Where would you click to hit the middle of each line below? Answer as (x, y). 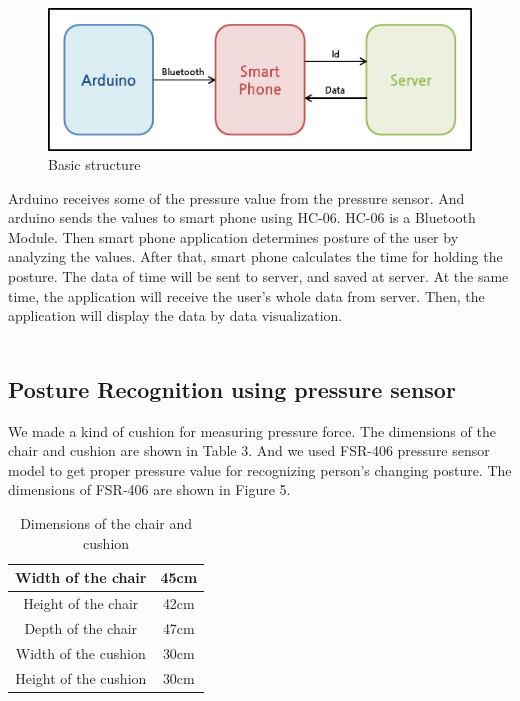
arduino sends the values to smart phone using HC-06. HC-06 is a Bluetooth (242, 217)
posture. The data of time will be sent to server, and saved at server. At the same (258, 276)
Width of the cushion (80, 652)
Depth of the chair (81, 627)
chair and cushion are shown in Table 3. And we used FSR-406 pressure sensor (249, 450)
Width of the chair (81, 577)
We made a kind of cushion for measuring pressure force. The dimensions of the (252, 430)
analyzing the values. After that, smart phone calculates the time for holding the (255, 256)
